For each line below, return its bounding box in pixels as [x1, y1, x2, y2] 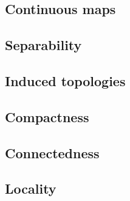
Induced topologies [5, 71, 126, 90]
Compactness [5, 107, 89, 126]
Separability [5, 35, 82, 54]
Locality [5, 179, 56, 198]
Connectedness [5, 143, 100, 162]
